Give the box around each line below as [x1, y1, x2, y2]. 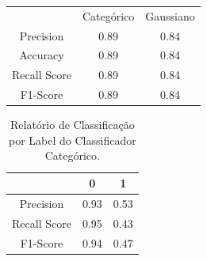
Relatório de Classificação [10, 116, 135, 133]
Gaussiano [145, 7, 195, 24]
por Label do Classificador [9, 131, 136, 148]
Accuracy [19, 47, 64, 63]
